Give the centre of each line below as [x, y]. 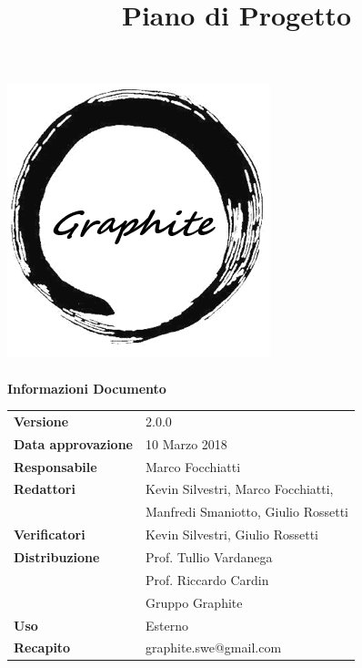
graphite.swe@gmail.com [214, 647]
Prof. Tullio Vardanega [209, 556]
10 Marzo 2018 [186, 443]
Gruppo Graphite [194, 602]
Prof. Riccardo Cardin [207, 579]
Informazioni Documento [87, 388]
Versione [41, 421]
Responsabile [55, 466]
